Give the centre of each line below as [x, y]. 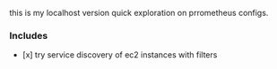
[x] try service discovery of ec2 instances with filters [120, 55]
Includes [29, 35]
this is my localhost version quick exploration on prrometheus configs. [139, 13]
